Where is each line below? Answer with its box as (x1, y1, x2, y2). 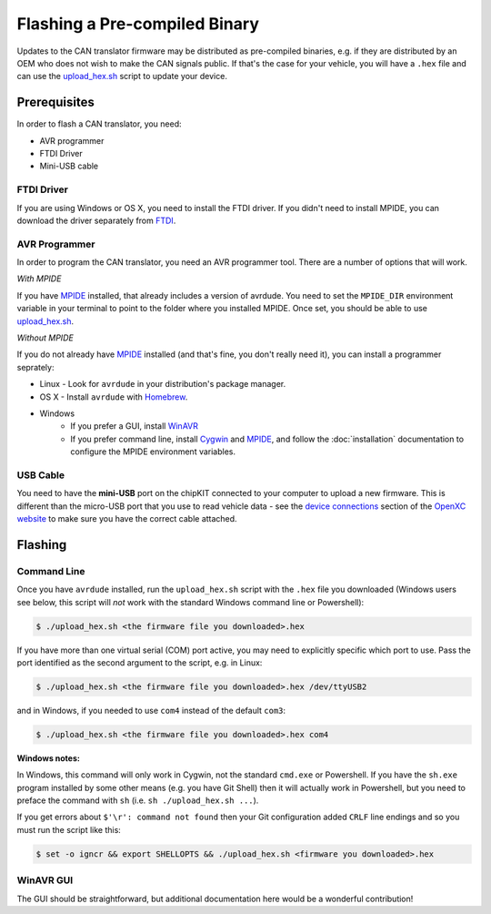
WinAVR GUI (16, 874, 74, 887)
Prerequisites (16, 95, 95, 110)
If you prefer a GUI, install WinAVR (70, 421, 199, 432)
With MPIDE (16, 273, 62, 284)
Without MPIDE (16, 332, 75, 343)
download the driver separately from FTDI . (16, 215, 176, 226)
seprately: (16, 361, 55, 372)
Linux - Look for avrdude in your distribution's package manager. (39, 379, 286, 390)
